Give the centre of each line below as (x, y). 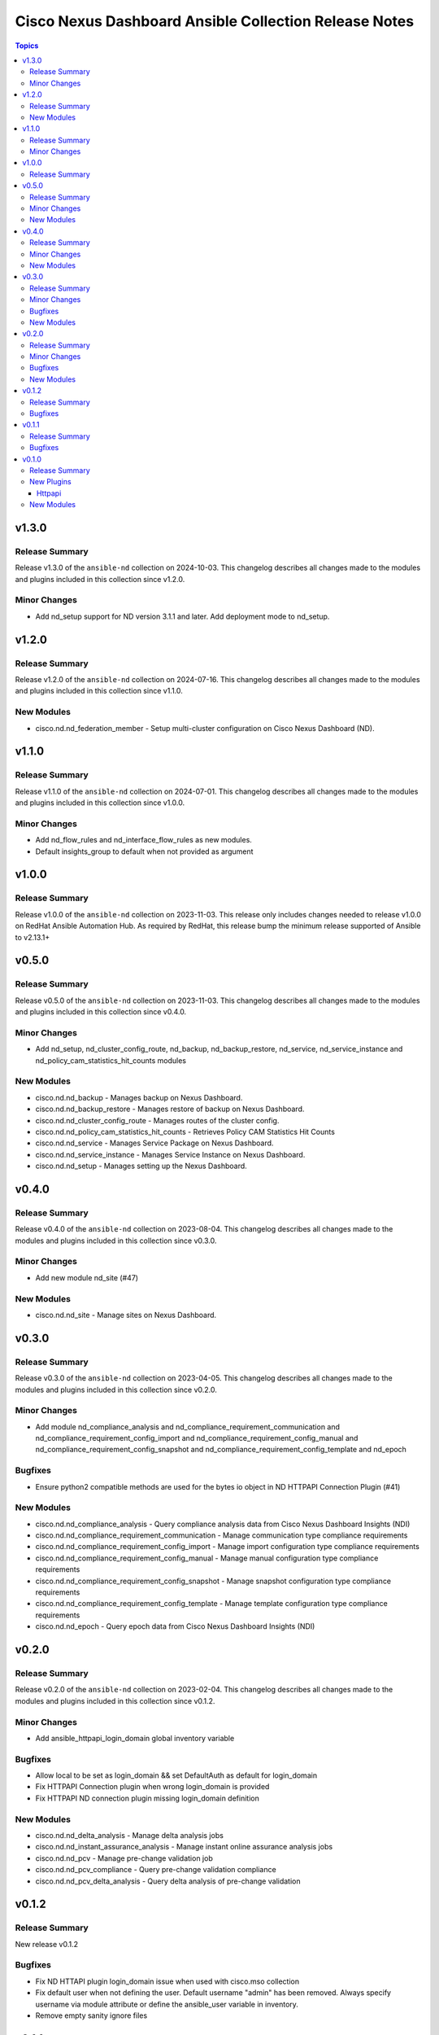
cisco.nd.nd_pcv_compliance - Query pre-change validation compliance (156, 1870)
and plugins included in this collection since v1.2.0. (100, 579)
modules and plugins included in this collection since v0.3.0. (116, 1241)
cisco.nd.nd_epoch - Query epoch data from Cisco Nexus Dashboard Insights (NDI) (175, 1626)
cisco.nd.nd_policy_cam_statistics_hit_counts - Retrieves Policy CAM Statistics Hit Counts (185, 1131)
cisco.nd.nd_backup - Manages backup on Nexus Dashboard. (139, 1097)
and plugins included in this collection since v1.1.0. (99, 691)
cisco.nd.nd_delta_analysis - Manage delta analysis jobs (129, 1835)
